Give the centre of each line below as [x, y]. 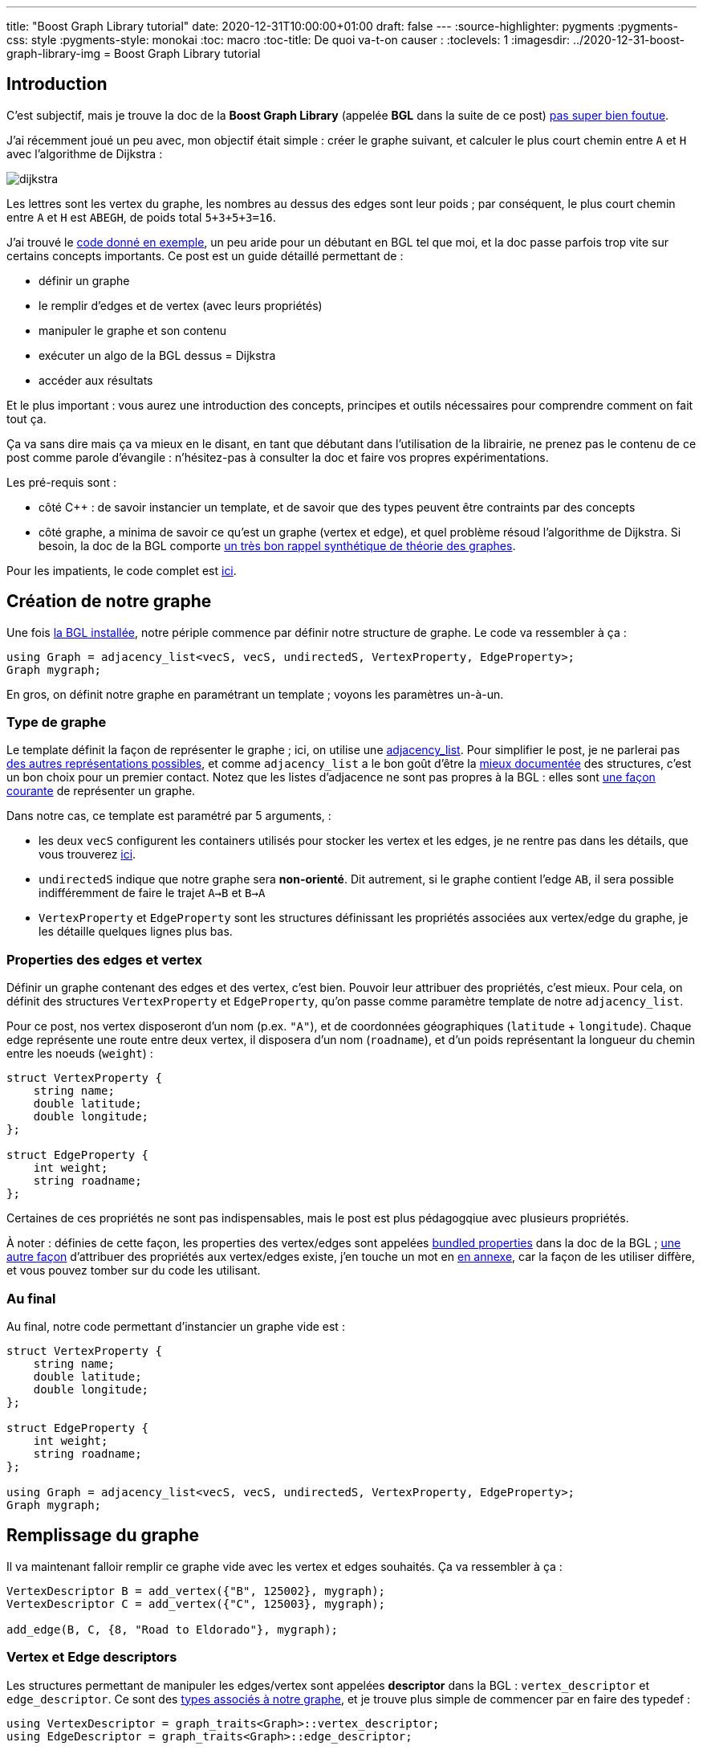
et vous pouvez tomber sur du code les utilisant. [134, 1271]
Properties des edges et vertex [105, 959]
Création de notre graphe [109, 602]
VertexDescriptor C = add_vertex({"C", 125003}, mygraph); [196, 1603]
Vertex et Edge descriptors [92, 1657]
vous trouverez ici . [87, 855]
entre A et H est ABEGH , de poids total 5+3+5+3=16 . [141, 217]
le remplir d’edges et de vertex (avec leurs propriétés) [181, 305]
